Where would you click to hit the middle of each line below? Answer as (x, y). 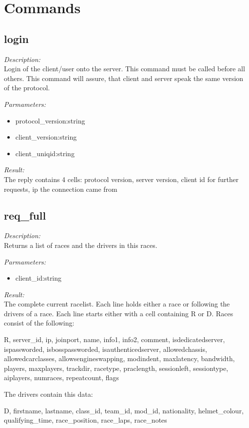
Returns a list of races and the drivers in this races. (81, 245)
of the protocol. (27, 88)
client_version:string (46, 137)
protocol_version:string (50, 120)
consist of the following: (39, 323)
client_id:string (38, 278)
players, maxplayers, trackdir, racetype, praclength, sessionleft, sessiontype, (116, 368)
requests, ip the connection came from (61, 189)
